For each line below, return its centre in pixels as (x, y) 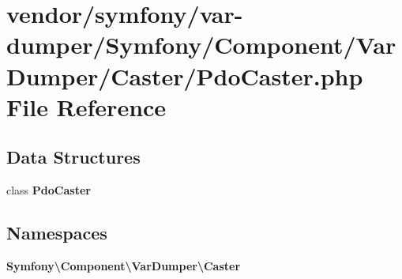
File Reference (86, 106)
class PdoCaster (49, 190)
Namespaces (57, 233)
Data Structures (73, 157)
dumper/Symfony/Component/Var (201, 45)
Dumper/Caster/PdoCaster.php (185, 75)
